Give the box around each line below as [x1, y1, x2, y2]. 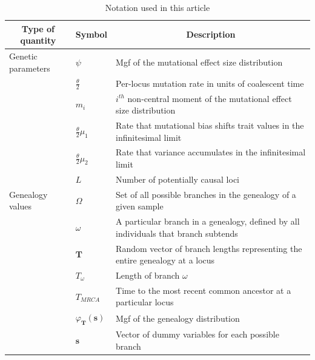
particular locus [116, 296, 174, 308]
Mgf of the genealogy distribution [116, 311, 240, 324]
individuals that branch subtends [116, 226, 238, 239]
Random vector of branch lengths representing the [116, 242, 302, 254]
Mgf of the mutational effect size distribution [116, 55, 283, 68]
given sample [116, 200, 164, 212]
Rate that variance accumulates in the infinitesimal [116, 146, 306, 158]
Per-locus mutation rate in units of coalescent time [116, 76, 304, 89]
